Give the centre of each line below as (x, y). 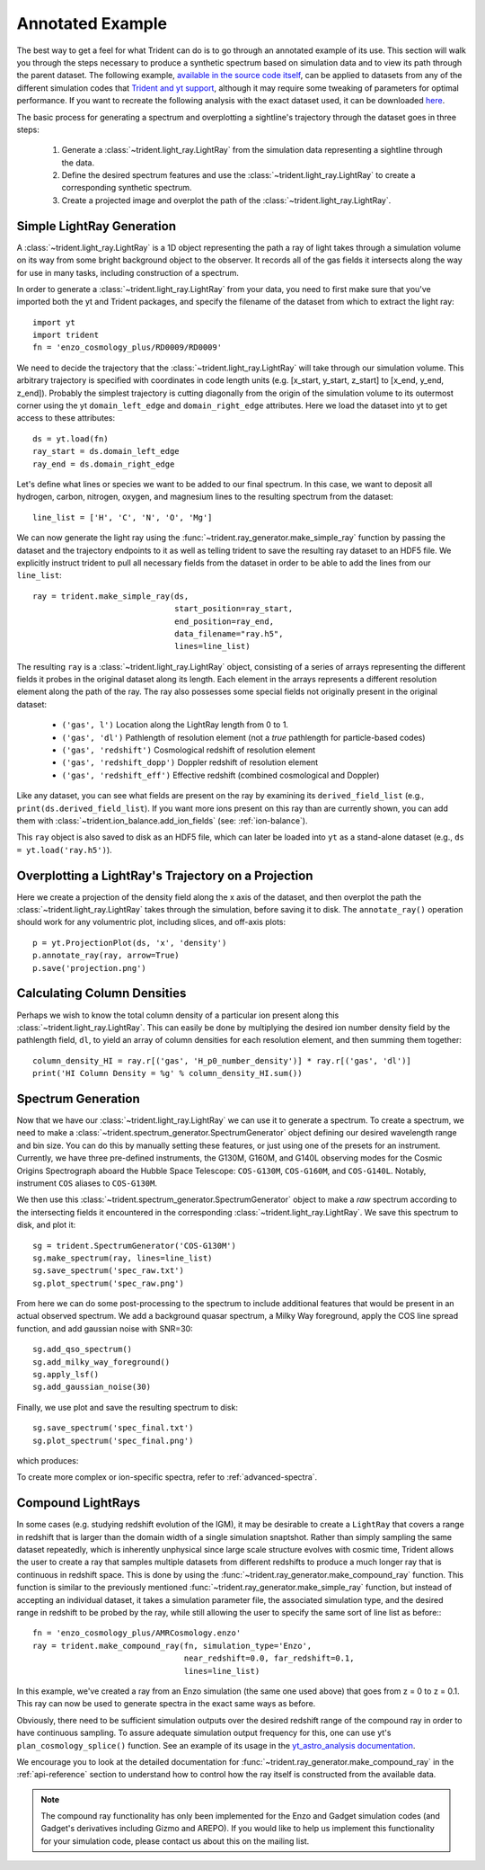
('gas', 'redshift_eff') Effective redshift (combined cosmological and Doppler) (220, 775)
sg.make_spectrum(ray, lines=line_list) (123, 1258)
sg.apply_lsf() (66, 1375)
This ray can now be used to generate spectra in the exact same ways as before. (166, 1704)
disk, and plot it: (46, 1225)
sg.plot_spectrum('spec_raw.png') (108, 1283)
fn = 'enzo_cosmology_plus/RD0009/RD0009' (128, 347)
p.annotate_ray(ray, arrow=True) (106, 956)
